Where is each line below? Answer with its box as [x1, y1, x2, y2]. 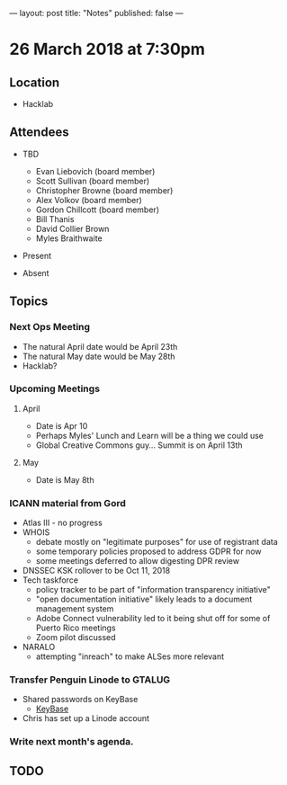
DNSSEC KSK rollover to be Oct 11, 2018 [22, 566, 171, 576]
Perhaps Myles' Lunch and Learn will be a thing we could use [35, 430, 264, 441]
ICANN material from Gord [9, 496, 126, 509]
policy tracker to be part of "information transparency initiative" [35, 584, 272, 595]
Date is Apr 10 [35, 420, 88, 431]
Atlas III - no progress [22, 517, 103, 529]
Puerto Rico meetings [35, 622, 116, 633]
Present [22, 250, 52, 261]
